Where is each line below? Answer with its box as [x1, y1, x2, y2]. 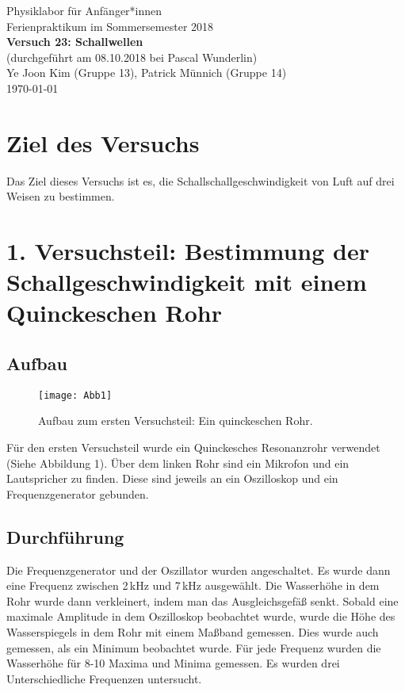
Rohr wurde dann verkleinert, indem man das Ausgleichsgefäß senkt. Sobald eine [6, 592, 399, 609]
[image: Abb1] [38, 389, 113, 401]
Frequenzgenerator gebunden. [6, 485, 149, 502]
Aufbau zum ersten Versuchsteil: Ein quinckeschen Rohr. [38, 412, 313, 429]
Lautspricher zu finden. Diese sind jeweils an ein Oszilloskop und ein [6, 470, 338, 487]
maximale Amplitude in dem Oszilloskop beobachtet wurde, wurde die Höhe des [6, 608, 395, 625]
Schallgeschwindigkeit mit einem [6, 266, 367, 298]
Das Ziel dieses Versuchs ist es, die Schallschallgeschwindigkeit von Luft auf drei [6, 172, 395, 189]
